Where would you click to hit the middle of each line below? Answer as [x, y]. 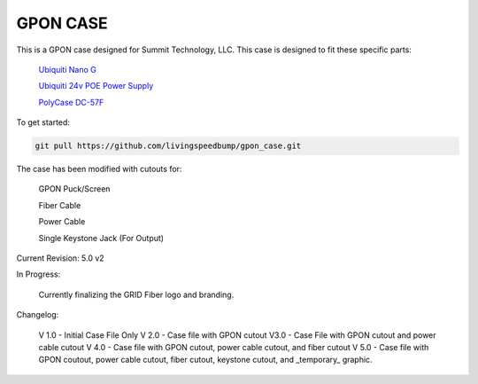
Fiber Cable [60, 205]
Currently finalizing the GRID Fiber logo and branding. [136, 294]
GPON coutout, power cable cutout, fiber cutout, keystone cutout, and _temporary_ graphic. [205, 360]
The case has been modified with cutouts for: [99, 169]
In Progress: [39, 274]
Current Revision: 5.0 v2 [61, 258]
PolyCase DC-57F [71, 102]
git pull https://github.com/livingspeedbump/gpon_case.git [168, 146]
